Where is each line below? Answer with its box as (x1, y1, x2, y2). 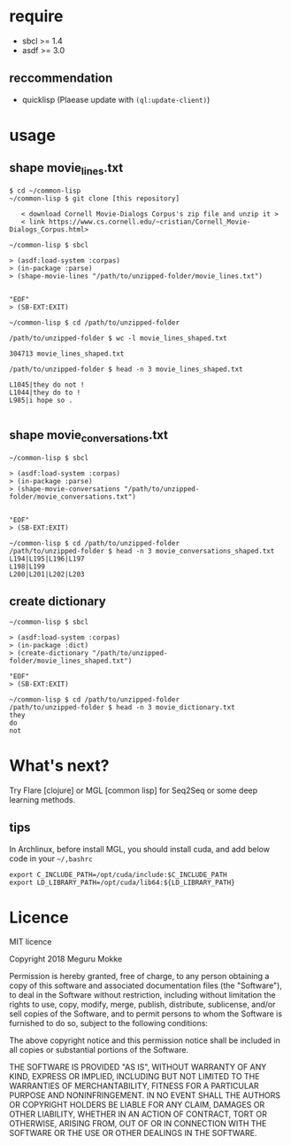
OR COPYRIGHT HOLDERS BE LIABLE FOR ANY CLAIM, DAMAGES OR (9, 1100, 265, 1110)
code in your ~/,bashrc (9, 853, 93, 864)
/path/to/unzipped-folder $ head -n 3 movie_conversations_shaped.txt (9, 546, 275, 555)
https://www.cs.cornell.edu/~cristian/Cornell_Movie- (48, 217, 251, 226)
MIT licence (9, 937, 52, 947)
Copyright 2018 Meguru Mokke (9, 953, 123, 964)
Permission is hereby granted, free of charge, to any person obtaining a (9, 971, 270, 982)
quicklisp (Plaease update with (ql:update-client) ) (21, 94, 211, 105)
